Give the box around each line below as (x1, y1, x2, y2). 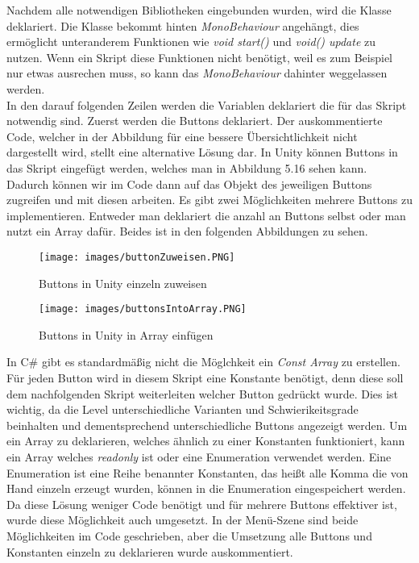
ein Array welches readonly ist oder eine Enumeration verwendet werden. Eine (6, 448, 392, 465)
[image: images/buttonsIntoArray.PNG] (39, 303, 247, 315)
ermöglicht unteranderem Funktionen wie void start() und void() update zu (6, 33, 376, 50)
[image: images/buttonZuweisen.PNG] (39, 251, 235, 263)
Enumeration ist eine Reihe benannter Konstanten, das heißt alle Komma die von (6, 464, 409, 481)
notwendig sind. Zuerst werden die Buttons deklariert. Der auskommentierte (6, 112, 383, 129)
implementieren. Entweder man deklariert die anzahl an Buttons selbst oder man (6, 206, 406, 223)
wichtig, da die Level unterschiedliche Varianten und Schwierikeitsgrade (6, 401, 359, 418)
